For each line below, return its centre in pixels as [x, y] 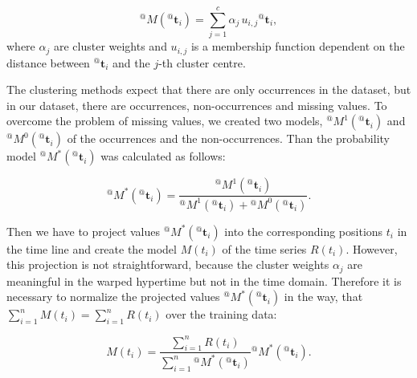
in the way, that [323, 297]
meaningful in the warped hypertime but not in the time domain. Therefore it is [204, 280]
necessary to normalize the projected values [113, 297]
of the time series [264, 248]
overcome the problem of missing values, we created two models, [165, 121]
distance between [48, 62]
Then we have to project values [84, 231]
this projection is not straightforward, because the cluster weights [168, 264]
